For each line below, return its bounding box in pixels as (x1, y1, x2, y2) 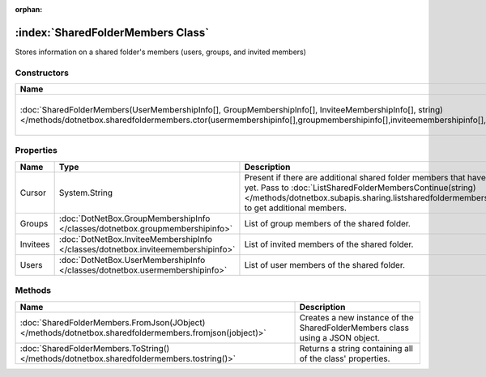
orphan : (15, 5, 43, 14)
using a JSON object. (299, 332, 381, 343)
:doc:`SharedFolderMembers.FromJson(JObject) (19, 316, 206, 328)
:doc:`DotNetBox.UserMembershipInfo (58, 254, 206, 265)
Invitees (19, 239, 50, 250)
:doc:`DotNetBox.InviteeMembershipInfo (58, 233, 213, 244)
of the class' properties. (299, 353, 390, 364)
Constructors (15, 67, 69, 78)
